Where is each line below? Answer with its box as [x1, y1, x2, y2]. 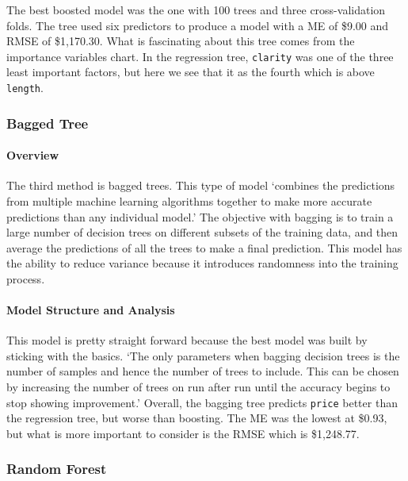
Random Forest [6, 459, 107, 479]
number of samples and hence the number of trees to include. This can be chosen [6, 363, 399, 379]
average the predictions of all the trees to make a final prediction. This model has [6, 239, 402, 256]
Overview [6, 147, 59, 164]
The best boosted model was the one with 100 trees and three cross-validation [6, 2, 386, 17]
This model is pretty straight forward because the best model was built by [6, 332, 368, 348]
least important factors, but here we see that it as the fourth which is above [6, 63, 375, 80]
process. [6, 270, 45, 287]
